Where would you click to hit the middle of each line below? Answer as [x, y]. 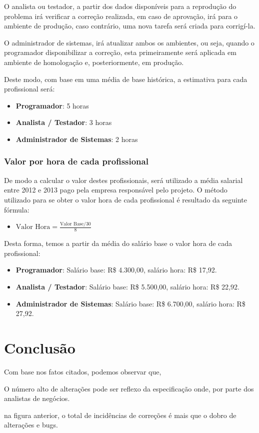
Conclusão [40, 348]
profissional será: [29, 89]
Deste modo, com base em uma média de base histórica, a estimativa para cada [126, 79]
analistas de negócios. [37, 398]
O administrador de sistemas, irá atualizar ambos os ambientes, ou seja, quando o [129, 42]
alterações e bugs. [31, 425]
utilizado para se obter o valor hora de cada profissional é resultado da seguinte [125, 199]
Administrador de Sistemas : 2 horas [77, 139]
